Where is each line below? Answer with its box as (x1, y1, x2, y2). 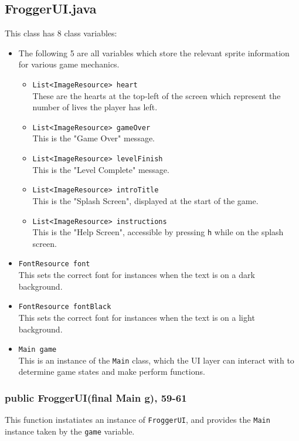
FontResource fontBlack (18, 303, 111, 311)
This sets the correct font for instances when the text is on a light (18, 311, 255, 323)
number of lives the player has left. (32, 101, 158, 113)
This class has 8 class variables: (5, 27, 117, 39)
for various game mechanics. (18, 58, 120, 70)
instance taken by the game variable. (5, 425, 135, 437)
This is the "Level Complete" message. (32, 163, 169, 175)
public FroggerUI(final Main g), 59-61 (5, 391, 187, 405)
